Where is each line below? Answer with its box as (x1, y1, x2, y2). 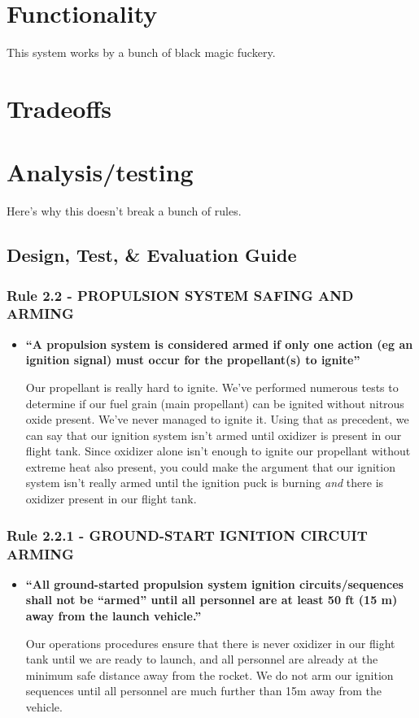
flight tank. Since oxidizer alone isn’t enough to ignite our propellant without (25, 442, 411, 459)
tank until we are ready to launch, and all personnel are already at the (25, 651, 378, 668)
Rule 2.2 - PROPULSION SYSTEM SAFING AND (7, 285, 354, 305)
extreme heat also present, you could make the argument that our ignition (25, 458, 395, 475)
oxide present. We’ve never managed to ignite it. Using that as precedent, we (25, 411, 409, 428)
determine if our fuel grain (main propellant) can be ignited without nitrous (25, 394, 404, 411)
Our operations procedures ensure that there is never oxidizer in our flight (25, 634, 395, 651)
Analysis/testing (7, 155, 194, 189)
